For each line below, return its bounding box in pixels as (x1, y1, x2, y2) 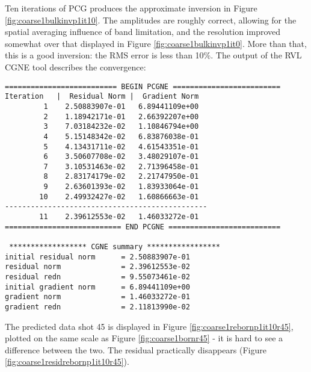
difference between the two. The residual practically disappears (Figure (5, 343, 266, 356)
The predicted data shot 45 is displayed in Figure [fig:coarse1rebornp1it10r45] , (5, 320, 294, 332)
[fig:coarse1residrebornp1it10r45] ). (5, 355, 129, 368)
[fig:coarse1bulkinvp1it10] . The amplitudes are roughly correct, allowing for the (5, 13, 297, 26)
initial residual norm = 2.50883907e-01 (5, 252, 190, 261)
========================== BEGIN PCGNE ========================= (5, 82, 281, 91)
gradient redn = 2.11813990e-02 (5, 303, 190, 311)
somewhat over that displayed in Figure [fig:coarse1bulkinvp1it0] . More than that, (5, 37, 307, 49)
